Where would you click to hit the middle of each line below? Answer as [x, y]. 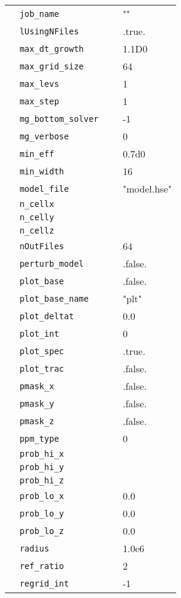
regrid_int [44, 583]
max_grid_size [52, 66]
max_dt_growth [52, 49]
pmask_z [37, 421]
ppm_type [39, 438]
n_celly [37, 217]
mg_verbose [44, 136]
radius [34, 548]
